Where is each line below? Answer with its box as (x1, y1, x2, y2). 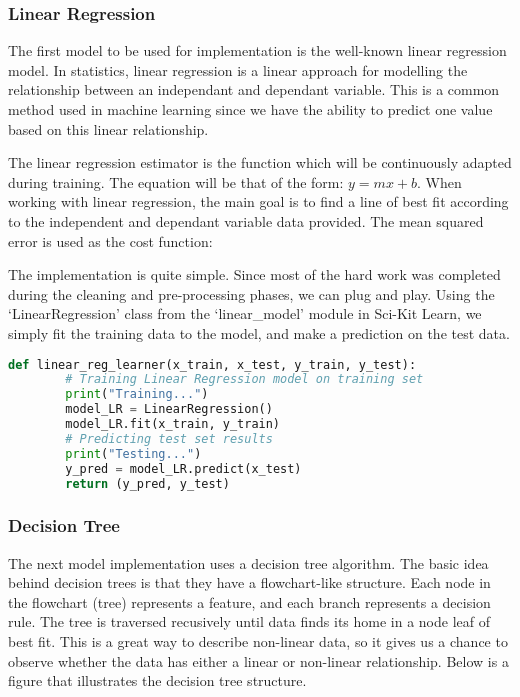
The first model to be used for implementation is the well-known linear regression (8, 40, 507, 61)
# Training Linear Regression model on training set (65, 372, 424, 387)
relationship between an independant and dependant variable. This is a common (8, 79, 500, 100)
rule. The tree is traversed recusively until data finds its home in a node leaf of (8, 611, 491, 632)
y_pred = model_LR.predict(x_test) (65, 461, 302, 476)
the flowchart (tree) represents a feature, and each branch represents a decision (8, 591, 491, 612)
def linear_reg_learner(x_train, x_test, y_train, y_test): (8, 357, 417, 372)
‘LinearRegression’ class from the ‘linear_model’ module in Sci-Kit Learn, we (8, 303, 482, 324)
